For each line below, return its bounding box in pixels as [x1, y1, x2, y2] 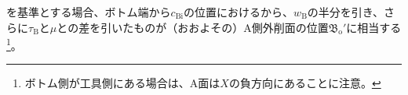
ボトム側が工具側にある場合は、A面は [24, 75, 220, 91]
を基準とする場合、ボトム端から [6, 4, 171, 19]
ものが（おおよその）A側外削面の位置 [133, 19, 329, 35]
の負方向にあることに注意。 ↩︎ [228, 75, 381, 91]
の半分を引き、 [307, 4, 384, 19]
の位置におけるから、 [184, 4, 294, 19]
